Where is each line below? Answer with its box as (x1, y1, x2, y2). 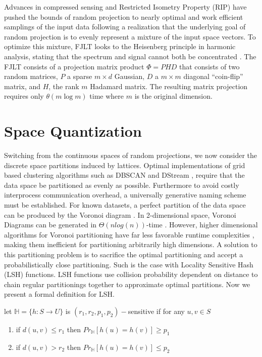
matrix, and (4, 81, 41, 91)
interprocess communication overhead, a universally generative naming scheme (4, 189, 246, 200)
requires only (4, 91, 44, 101)
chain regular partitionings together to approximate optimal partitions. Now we (4, 279, 250, 289)
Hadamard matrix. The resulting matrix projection (90, 81, 248, 91)
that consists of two (179, 61, 240, 71)
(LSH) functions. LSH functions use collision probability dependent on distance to (4, 269, 258, 280)
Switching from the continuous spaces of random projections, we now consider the (4, 150, 257, 161)
